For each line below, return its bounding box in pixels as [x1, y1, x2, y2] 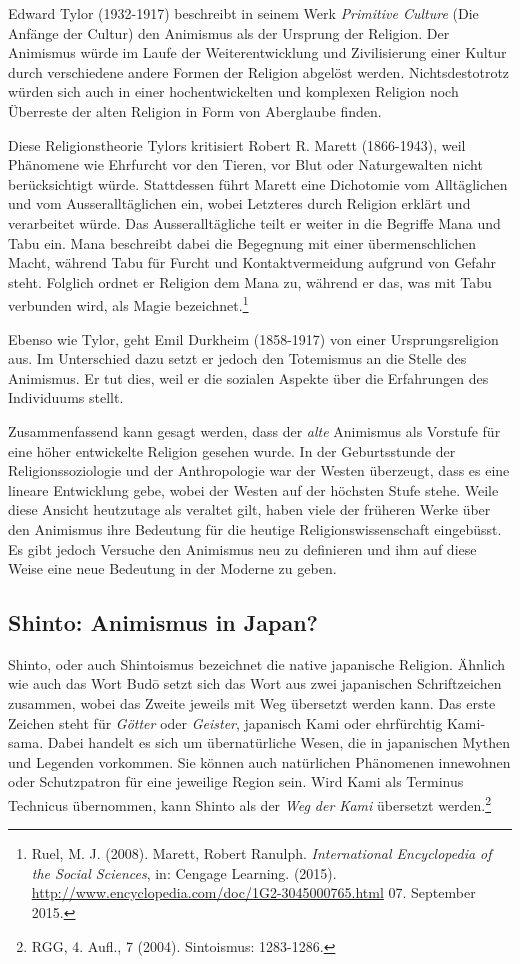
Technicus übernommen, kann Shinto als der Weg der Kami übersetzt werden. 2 [8, 792, 492, 815]
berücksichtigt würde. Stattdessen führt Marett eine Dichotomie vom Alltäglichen [8, 173, 508, 194]
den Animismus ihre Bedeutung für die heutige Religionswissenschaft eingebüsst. [8, 518, 502, 539]
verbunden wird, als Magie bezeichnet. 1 [8, 292, 249, 315]
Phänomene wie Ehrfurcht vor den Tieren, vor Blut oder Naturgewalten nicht [8, 154, 483, 175]
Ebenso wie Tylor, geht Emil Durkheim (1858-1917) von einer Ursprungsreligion [8, 328, 499, 349]
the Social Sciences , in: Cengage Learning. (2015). [31, 862, 337, 883]
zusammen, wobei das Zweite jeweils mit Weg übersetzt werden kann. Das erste [8, 693, 496, 714]
